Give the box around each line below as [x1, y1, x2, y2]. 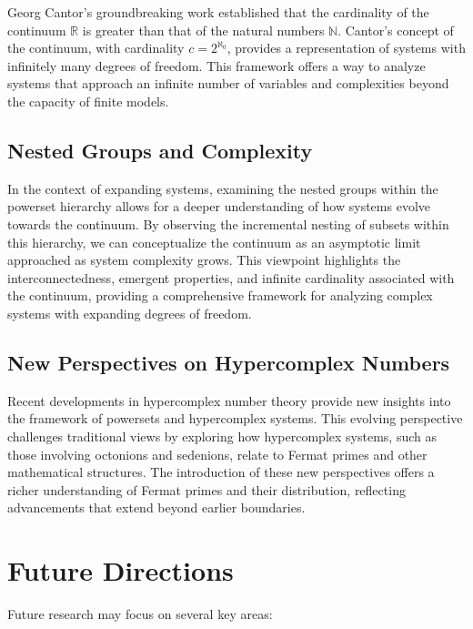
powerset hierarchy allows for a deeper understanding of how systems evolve [7, 197, 430, 216]
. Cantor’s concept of [337, 20, 454, 39]
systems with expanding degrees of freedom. [7, 303, 252, 322]
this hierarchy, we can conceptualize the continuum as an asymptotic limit [7, 232, 421, 251]
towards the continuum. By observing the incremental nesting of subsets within [7, 214, 449, 233]
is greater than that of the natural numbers [82, 20, 325, 39]
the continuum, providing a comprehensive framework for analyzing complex [7, 286, 433, 305]
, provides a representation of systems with [226, 38, 466, 57]
